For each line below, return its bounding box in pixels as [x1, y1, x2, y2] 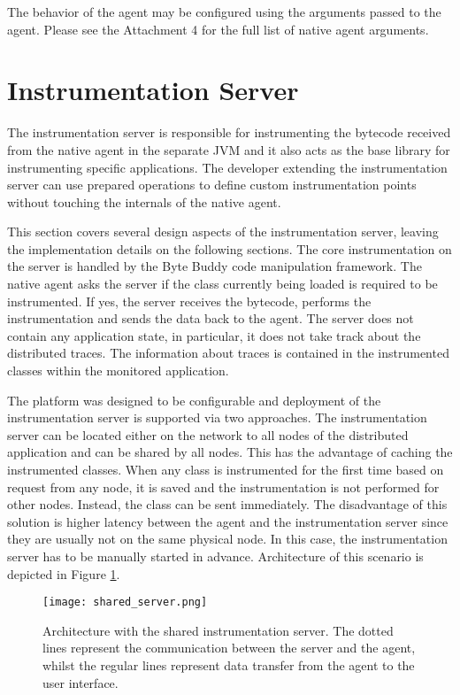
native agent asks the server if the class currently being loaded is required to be [7, 274, 438, 293]
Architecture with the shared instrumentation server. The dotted [42, 621, 394, 639]
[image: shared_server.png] [42, 596, 208, 609]
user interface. [42, 673, 119, 691]
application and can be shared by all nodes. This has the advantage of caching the [7, 443, 453, 461]
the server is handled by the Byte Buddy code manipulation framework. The [7, 257, 422, 275]
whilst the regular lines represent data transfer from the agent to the [42, 656, 415, 674]
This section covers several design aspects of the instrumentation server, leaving [7, 222, 439, 241]
